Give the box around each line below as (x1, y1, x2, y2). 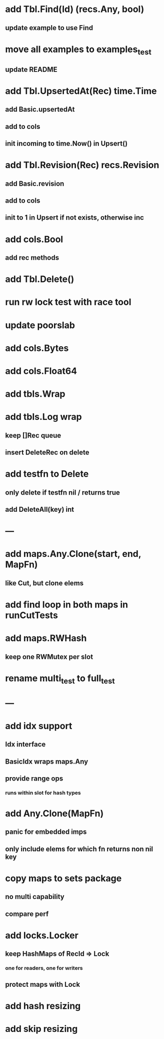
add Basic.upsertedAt (5, 105, 75, 114)
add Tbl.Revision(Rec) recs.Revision (5, 160, 159, 171)
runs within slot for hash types (5, 789, 81, 796)
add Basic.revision (5, 179, 64, 188)
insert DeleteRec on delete (5, 448, 89, 457)
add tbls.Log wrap (5, 411, 82, 422)
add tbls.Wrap (5, 388, 65, 400)
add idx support (5, 720, 72, 731)
